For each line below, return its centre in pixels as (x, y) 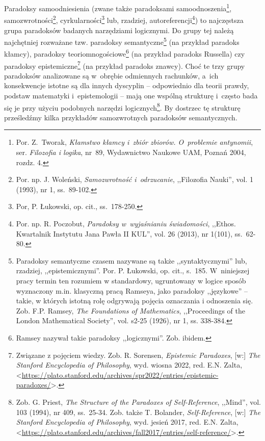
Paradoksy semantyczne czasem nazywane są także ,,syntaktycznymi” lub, (131, 260)
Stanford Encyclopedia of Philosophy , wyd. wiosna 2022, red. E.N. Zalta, (129, 365)
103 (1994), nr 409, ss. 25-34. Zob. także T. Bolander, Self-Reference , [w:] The (138, 412)
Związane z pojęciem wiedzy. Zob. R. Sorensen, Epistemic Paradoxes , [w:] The (138, 355)
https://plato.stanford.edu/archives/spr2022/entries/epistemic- (120, 374)
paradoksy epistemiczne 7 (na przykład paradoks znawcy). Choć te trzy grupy (125, 65)
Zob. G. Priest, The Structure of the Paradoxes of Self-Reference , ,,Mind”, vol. (139, 401)
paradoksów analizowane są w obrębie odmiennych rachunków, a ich (111, 75)
